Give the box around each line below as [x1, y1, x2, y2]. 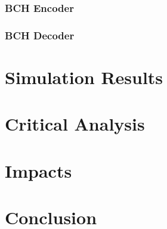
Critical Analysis [5, 112, 145, 136]
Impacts [5, 158, 72, 182]
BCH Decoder [5, 27, 75, 42]
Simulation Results [5, 64, 163, 89]
